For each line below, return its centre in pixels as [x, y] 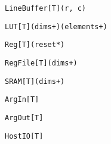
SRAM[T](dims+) [35, 81]
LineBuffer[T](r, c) [46, 8]
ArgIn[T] [22, 100]
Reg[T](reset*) [35, 45]
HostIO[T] [24, 136]
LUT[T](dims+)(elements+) [56, 26]
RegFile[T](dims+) [41, 63]
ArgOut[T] [24, 118]
